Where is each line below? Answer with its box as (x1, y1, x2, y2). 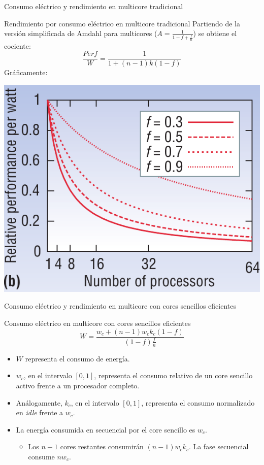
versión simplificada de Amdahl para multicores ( (4, 28, 157, 39)
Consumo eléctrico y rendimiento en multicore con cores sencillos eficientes (4, 301, 237, 311)
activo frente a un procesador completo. (16, 380, 140, 390)
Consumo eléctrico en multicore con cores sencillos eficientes (4, 317, 191, 328)
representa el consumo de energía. (25, 353, 130, 363)
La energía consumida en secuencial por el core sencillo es (16, 424, 195, 435)
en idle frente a (16, 407, 63, 418)
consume (28, 451, 55, 461)
